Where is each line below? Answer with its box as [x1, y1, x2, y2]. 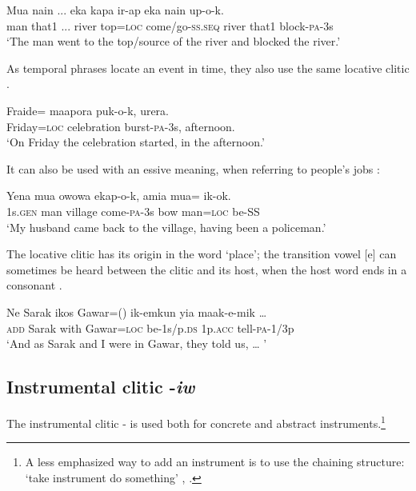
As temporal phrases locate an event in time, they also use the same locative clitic [6, 59, 410, 76]
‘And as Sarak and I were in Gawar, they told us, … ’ [6, 335, 267, 352]
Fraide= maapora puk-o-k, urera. [6, 102, 169, 118]
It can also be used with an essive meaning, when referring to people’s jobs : [6, 160, 380, 177]
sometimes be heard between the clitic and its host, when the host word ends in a [6, 261, 407, 277]
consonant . [6, 277, 62, 293]
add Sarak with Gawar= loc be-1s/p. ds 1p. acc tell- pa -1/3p [6, 319, 294, 336]
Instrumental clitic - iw [6, 374, 195, 399]
